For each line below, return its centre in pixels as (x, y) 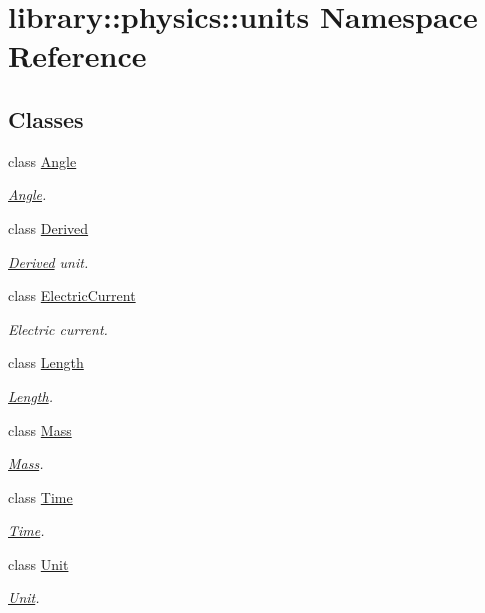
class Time (40, 496)
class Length (46, 362)
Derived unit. (48, 261)
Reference (77, 55)
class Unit (38, 563)
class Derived (48, 227)
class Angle (42, 160)
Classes (46, 118)
